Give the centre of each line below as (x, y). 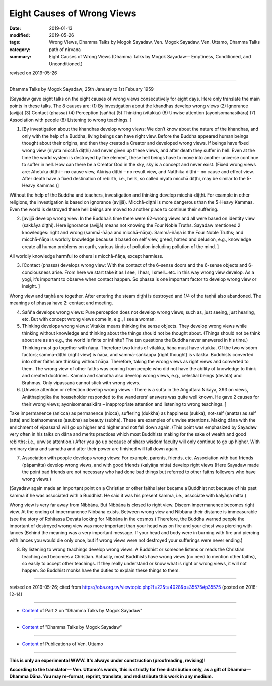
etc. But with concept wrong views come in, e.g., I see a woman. (89, 319)
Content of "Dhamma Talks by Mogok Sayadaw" (72, 627)
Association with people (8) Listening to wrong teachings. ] (71, 120)
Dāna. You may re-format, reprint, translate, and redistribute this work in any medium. (121, 676)
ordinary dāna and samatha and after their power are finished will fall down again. (94, 449)
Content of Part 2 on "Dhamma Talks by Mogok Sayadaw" (82, 611)
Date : (15, 28)
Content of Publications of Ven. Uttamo (62, 644)
